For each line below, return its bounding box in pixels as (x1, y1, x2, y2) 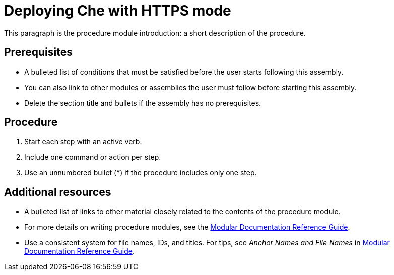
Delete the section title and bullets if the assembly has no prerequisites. (24, 98, 261, 107)
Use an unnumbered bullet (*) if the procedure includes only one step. (24, 168, 257, 177)
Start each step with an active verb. (24, 137, 142, 146)
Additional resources (4, 185, 111, 198)
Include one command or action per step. (24, 153, 161, 162)
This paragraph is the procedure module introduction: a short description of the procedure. (4, 28, 306, 37)
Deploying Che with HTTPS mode (4, 2, 231, 19)
